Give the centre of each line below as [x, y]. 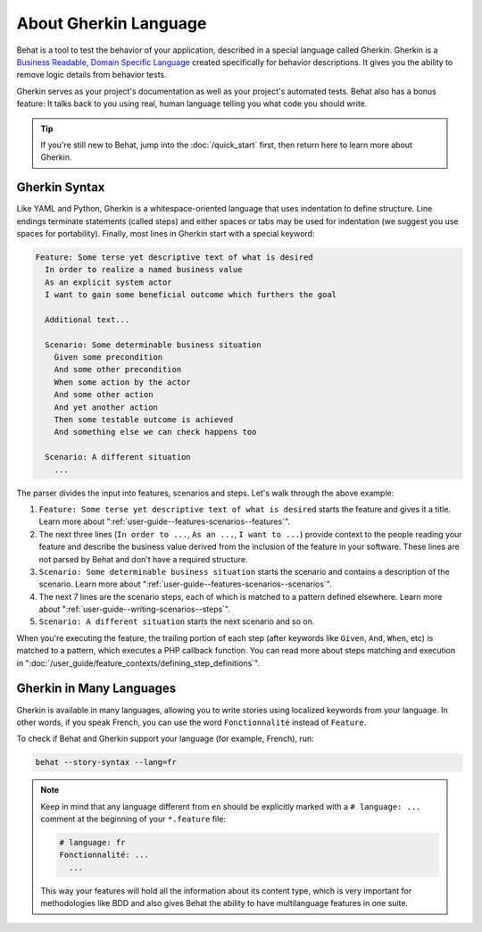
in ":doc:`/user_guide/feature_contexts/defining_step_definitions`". [138, 663]
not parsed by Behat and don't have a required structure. [143, 559]
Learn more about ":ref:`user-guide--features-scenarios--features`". [164, 521]
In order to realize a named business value [144, 270]
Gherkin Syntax [61, 187]
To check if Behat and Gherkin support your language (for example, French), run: [165, 739]
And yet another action [106, 407]
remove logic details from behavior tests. [91, 75]
